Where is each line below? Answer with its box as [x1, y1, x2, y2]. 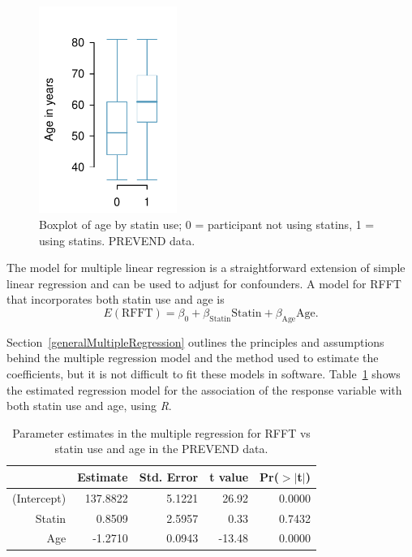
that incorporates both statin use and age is [6, 291, 225, 308]
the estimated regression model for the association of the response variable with [6, 381, 402, 398]
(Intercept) [12, 489, 67, 506]
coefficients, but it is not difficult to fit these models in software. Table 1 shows [6, 365, 401, 382]
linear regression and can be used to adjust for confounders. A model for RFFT [6, 274, 401, 291]
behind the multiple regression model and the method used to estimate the [6, 349, 379, 366]
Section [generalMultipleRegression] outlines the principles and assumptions [6, 333, 384, 350]
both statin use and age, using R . [6, 397, 172, 414]
